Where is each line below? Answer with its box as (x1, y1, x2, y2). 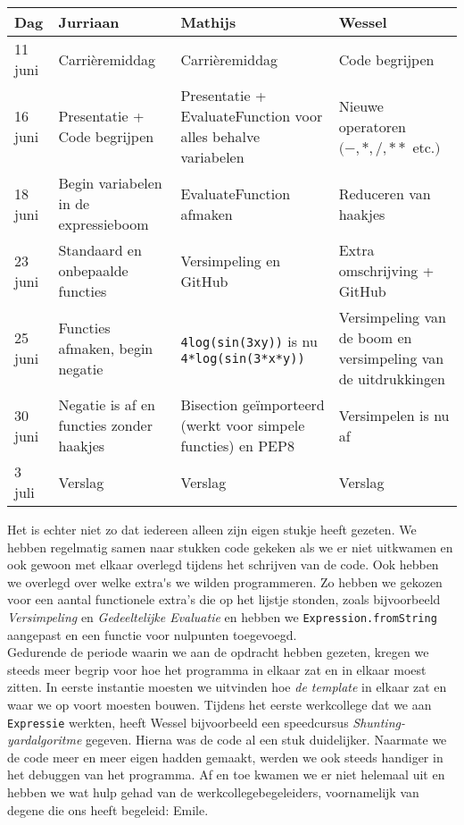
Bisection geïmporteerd (180, 394, 325, 415)
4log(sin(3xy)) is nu (180, 330, 318, 351)
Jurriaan (58, 12, 120, 32)
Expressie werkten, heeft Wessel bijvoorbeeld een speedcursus (7, 712, 349, 731)
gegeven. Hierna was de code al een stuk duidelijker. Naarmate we (86, 730, 447, 749)
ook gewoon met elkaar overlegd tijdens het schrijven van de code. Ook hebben (7, 555, 439, 574)
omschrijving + (338, 260, 435, 281)
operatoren (338, 115, 406, 137)
